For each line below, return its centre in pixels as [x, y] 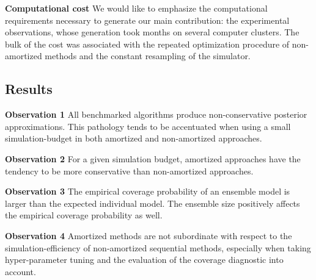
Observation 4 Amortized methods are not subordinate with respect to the [149, 235]
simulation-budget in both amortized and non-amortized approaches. [134, 138]
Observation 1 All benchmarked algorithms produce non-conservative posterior [156, 114]
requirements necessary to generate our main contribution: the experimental [147, 20]
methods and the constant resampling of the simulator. [148, 56]
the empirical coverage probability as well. [84, 215]
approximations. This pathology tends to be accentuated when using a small [148, 126]
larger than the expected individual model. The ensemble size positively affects [152, 203]
